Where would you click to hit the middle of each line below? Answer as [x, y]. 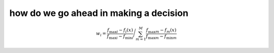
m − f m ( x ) [166, 31]
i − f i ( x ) [125, 31]
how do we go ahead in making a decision [99, 13]
